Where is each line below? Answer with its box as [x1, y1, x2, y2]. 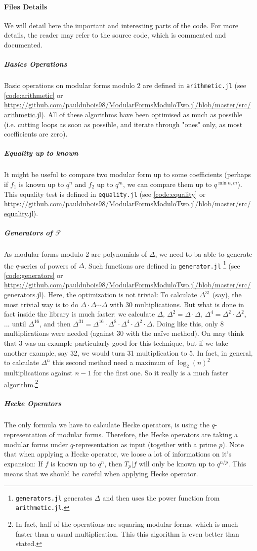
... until [4, 318, 26, 328]
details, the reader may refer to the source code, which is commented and [4, 30, 226, 40]
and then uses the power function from [102, 492, 220, 503]
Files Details [4, 1, 47, 11]
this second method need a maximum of [52, 357, 173, 367]
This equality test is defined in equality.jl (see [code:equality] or [4, 188, 206, 199]
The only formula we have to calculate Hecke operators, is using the [4, 419, 210, 430]
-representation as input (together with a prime [73, 439, 217, 449]
